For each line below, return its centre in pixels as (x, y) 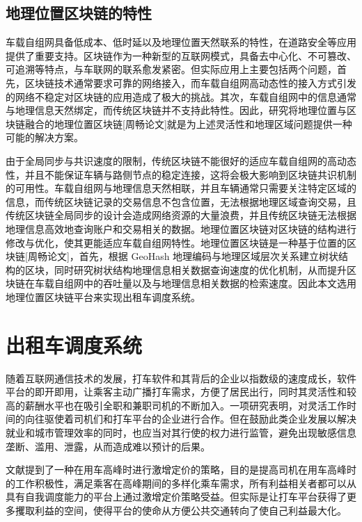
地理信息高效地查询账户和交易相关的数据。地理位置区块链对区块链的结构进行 (181, 228)
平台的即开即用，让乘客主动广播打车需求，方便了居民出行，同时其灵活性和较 (181, 392)
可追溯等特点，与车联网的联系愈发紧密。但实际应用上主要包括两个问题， (171, 69)
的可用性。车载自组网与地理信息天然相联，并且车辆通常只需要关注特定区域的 (181, 188)
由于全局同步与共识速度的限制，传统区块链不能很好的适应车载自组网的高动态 (181, 160)
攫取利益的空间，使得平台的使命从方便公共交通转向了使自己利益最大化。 (181, 510)
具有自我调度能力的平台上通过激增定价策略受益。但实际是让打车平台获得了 (176, 497)
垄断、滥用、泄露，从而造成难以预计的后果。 (108, 446)
